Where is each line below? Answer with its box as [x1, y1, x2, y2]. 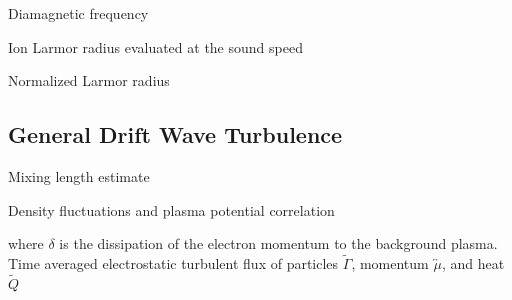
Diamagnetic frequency [8, 3, 149, 23]
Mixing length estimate [8, 165, 150, 186]
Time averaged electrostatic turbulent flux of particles [8, 252, 339, 273]
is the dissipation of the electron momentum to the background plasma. [59, 233, 498, 254]
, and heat [441, 252, 505, 273]
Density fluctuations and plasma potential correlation [8, 199, 335, 220]
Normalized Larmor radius [8, 70, 170, 91]
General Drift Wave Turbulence [8, 119, 343, 150]
